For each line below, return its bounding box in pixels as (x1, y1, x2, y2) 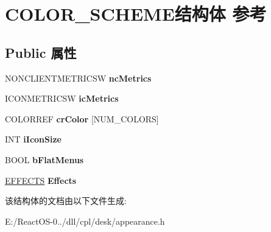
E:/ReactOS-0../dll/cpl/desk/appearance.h (5, 214, 165, 227)
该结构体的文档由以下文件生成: (5, 194, 127, 207)
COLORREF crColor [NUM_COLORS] (5, 112, 159, 125)
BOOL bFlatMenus (5, 153, 84, 166)
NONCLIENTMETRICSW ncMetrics (5, 71, 152, 84)
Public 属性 (5, 43, 77, 62)
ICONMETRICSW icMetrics (5, 92, 119, 105)
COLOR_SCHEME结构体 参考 (5, 1, 267, 26)
